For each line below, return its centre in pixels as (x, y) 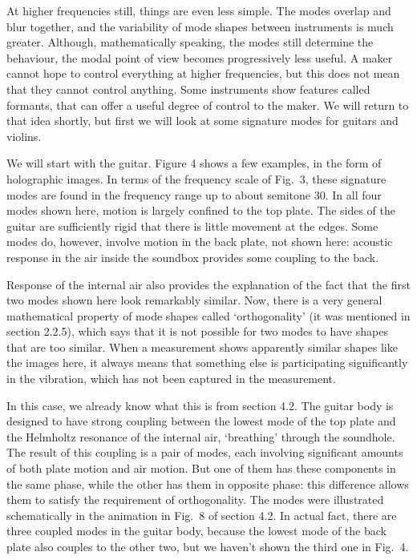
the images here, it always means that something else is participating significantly (207, 363)
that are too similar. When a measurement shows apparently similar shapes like (202, 346)
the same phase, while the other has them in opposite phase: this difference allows (208, 483)
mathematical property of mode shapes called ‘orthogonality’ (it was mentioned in (208, 315)
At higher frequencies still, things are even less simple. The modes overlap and (199, 10)
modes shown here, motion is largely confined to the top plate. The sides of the (201, 210)
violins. (24, 136)
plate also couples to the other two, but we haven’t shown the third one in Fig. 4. (208, 546)
